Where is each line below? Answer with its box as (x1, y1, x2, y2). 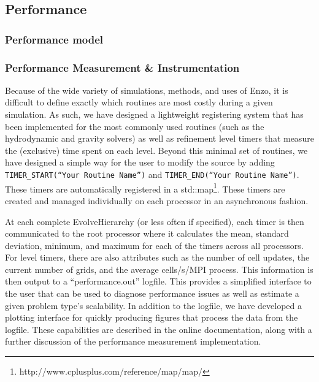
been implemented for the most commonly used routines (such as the (5, 120, 264, 132)
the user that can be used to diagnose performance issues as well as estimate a (5, 287, 299, 300)
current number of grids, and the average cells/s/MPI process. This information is (5, 262, 313, 275)
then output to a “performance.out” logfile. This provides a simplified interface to (5, 275, 312, 288)
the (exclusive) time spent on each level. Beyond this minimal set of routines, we (5, 143, 308, 156)
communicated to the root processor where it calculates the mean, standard (5, 227, 289, 240)
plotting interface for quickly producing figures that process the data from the (5, 311, 298, 324)
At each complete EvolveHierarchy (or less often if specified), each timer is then (5, 215, 304, 227)
